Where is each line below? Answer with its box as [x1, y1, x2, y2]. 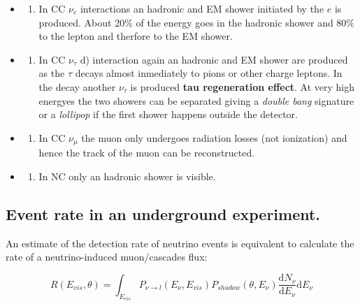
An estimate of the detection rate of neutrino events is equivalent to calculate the [6, 235, 354, 250]
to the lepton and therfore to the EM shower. [38, 29, 233, 43]
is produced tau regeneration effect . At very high [130, 79, 355, 94]
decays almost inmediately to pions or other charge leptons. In [75, 66, 343, 80]
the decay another [38, 79, 116, 94]
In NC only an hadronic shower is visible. [38, 168, 216, 183]
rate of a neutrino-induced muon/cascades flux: [6, 249, 208, 264]
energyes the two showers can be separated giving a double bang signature [38, 93, 354, 108]
